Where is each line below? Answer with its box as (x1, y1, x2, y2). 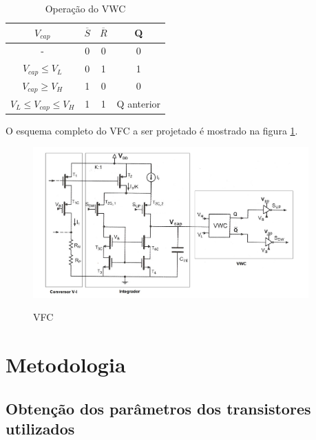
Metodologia (6, 350, 126, 379)
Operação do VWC (45, 1, 126, 15)
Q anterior (116, 96, 161, 110)
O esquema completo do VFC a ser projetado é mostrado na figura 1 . (6, 123, 298, 137)
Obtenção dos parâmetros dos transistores (6, 397, 311, 419)
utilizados (6, 418, 75, 439)
